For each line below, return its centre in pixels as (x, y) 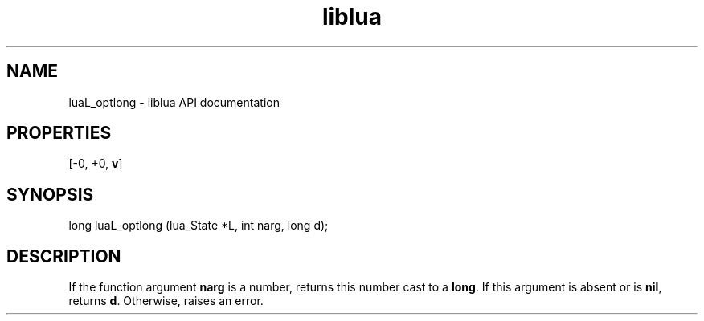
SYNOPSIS (50, 194)
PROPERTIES (59, 133)
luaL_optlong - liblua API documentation (174, 102)
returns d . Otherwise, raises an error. (166, 301)
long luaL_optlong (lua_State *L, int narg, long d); (199, 226)
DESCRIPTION (64, 256)
